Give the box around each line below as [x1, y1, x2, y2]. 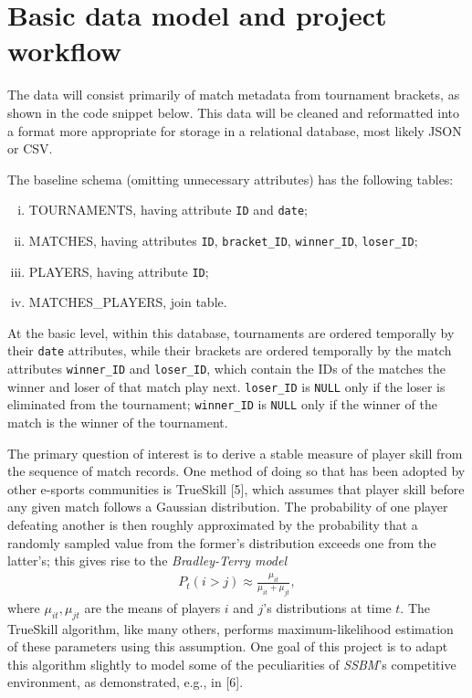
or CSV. [7, 139, 53, 158]
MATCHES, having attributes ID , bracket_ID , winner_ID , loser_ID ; [28, 230, 418, 249]
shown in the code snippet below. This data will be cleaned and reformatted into [7, 102, 459, 122]
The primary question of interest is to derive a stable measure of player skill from [7, 443, 463, 462]
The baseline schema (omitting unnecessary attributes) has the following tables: [7, 169, 454, 188]
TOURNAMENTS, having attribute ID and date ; [28, 200, 308, 219]
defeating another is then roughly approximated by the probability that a [7, 515, 418, 534]
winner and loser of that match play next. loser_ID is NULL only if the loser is [7, 376, 446, 396]
